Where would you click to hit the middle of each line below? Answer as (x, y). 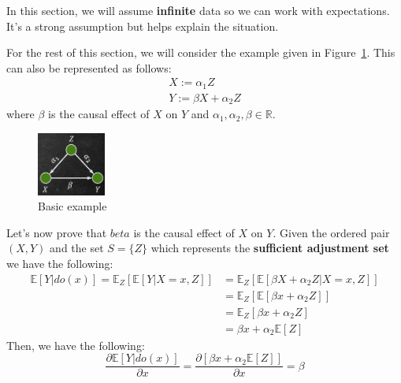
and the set (77, 248)
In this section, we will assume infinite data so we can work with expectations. (198, 10)
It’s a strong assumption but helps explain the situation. (143, 26)
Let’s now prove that (57, 232)
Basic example (72, 206)
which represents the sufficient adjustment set (270, 248)
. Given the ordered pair (331, 232)
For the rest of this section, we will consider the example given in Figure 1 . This (201, 52)
